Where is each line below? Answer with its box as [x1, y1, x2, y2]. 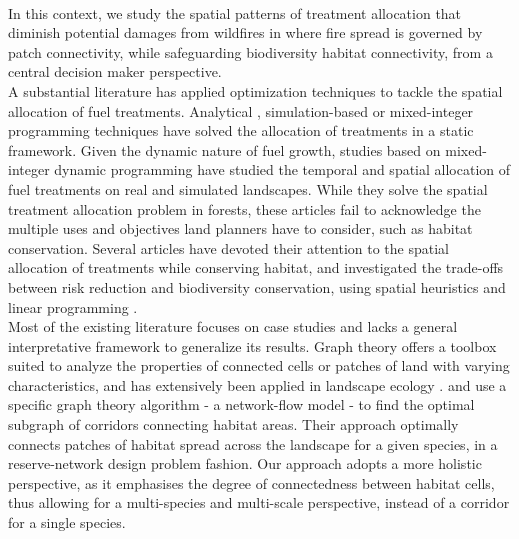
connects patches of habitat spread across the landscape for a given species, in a [8, 433, 498, 454]
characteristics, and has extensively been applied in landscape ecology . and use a [8, 374, 507, 395]
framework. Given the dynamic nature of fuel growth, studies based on [8, 139, 441, 160]
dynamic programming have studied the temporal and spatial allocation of [54, 159, 511, 180]
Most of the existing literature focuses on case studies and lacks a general [8, 316, 458, 337]
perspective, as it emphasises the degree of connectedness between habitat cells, [8, 472, 495, 493]
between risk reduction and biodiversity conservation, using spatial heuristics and [8, 276, 506, 297]
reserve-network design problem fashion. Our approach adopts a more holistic [8, 453, 482, 474]
